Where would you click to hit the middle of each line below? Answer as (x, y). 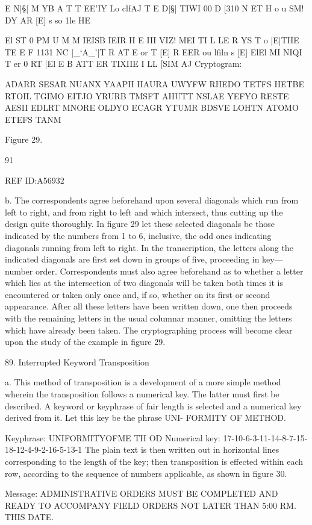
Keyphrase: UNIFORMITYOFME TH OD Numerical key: (113, 437)
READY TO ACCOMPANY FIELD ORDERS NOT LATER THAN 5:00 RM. (151, 505)
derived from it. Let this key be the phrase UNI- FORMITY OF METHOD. (145, 418)
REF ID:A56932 (35, 180)
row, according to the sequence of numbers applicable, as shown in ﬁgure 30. (146, 473)
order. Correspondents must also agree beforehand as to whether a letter (169, 271)
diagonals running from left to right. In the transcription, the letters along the (149, 247)
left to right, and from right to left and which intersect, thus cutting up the (144, 212)
